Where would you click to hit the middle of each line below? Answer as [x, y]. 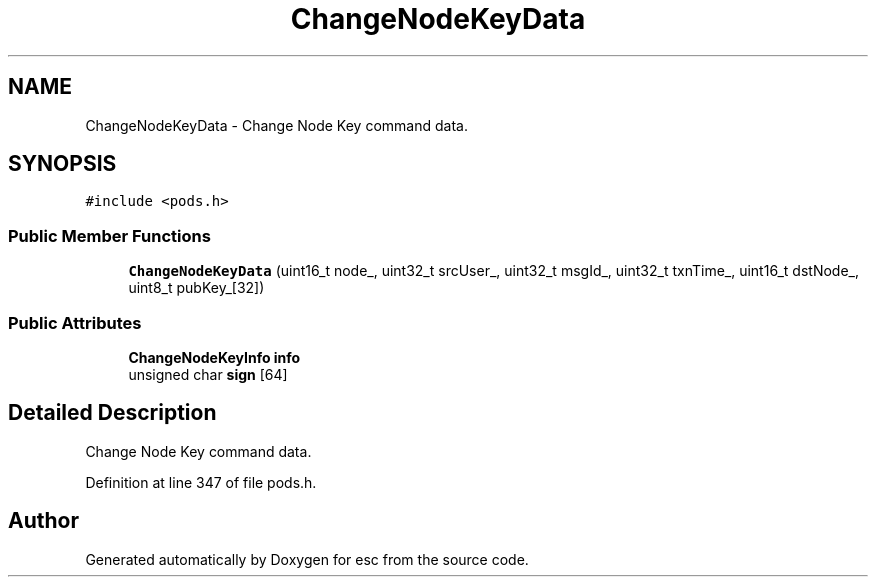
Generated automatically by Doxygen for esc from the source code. [307, 559]
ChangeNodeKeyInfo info [214, 357]
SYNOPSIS [62, 164]
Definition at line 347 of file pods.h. [201, 482]
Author [43, 521]
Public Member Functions [109, 235]
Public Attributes [75, 322]
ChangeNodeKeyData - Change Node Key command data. [276, 125]
